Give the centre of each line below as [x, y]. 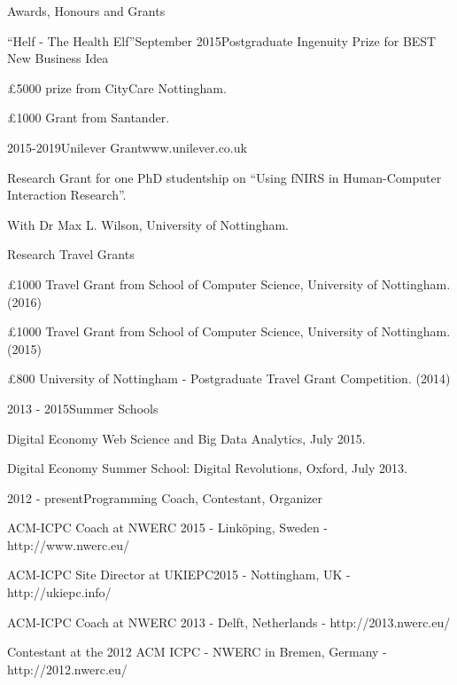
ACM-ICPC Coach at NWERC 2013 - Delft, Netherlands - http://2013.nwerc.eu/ [229, 622]
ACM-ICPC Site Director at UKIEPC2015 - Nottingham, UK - [179, 575]
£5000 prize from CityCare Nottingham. [117, 87]
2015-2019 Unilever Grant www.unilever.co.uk [127, 147]
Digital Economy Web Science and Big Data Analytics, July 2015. [186, 438]
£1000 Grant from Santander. [89, 118]
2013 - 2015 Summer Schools [83, 408]
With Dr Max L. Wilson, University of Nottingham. [148, 224]
